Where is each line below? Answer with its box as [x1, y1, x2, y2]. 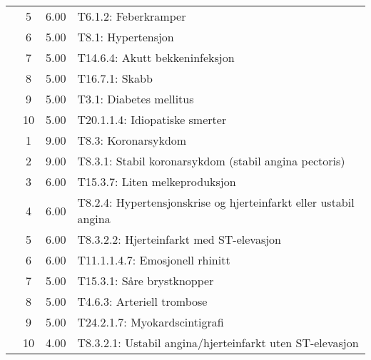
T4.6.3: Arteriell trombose [77, 293, 208, 309]
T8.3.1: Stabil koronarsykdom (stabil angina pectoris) [77, 153, 345, 169]
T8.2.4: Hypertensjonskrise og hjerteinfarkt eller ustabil [77, 194, 355, 210]
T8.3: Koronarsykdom [77, 132, 187, 148]
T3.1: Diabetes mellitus [77, 91, 194, 107]
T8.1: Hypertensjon [77, 29, 174, 45]
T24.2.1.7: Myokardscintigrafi [77, 314, 224, 330]
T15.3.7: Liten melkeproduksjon [77, 173, 236, 190]
